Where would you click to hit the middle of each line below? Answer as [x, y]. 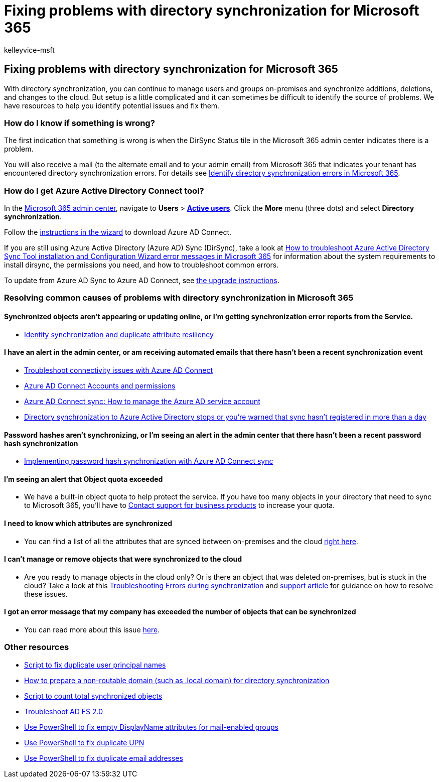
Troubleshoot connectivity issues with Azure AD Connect [119, 370]
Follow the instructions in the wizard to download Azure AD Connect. [118, 232]
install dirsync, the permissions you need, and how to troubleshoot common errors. [141, 265]
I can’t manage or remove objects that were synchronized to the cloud [123, 559]
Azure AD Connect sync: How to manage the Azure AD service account [142, 401]
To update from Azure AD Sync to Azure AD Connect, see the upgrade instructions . [142, 281]
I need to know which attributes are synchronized [88, 523]
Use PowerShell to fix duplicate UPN [84, 742]
